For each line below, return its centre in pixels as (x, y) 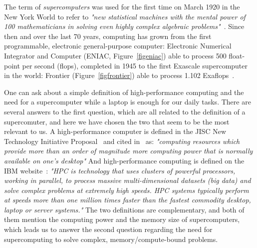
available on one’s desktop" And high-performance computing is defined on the (124, 160)
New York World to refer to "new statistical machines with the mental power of (125, 16)
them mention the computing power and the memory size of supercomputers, (122, 219)
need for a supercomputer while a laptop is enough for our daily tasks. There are (128, 102)
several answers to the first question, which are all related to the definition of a (125, 111)
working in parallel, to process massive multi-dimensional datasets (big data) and (128, 180)
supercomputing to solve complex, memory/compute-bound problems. (111, 239)
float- (237, 55)
